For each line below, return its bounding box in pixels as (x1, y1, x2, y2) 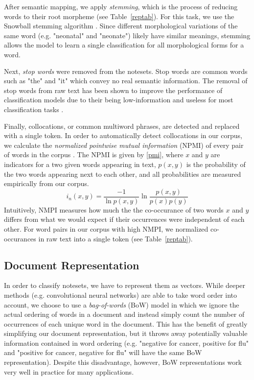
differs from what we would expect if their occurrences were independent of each (4, 214, 245, 224)
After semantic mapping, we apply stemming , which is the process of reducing (4, 1, 238, 11)
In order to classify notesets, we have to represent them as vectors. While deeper (4, 280, 246, 290)
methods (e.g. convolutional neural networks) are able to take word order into (4, 289, 237, 300)
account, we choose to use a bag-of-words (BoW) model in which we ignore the (4, 299, 239, 309)
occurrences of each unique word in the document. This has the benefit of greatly (4, 318, 248, 329)
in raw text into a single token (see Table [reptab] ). (38, 233, 193, 243)
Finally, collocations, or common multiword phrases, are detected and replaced (4, 120, 240, 131)
